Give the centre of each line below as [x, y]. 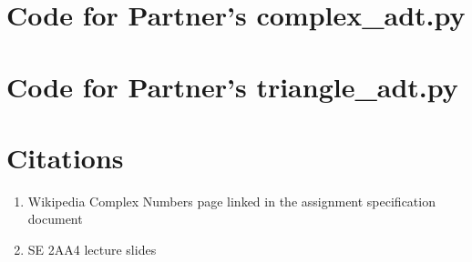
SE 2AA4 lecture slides [92, 250]
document [55, 219]
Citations [65, 157]
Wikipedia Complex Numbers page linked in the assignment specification [231, 201]
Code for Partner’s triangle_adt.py [232, 86]
